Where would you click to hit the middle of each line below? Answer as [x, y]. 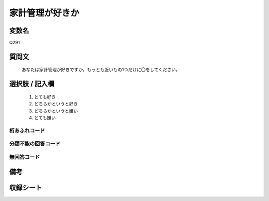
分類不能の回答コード [35, 144]
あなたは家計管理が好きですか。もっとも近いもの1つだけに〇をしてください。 [101, 70]
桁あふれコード [27, 130]
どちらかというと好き [56, 104]
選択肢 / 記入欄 [32, 84]
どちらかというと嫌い [56, 111]
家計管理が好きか [44, 13]
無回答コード [25, 157]
